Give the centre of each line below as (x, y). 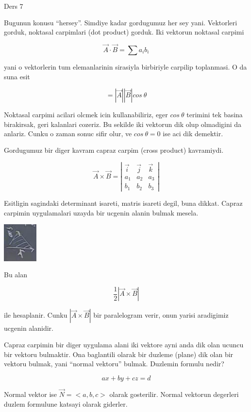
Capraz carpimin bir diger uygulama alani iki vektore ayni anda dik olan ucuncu (124, 344)
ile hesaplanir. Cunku (36, 315)
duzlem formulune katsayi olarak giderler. (66, 403)
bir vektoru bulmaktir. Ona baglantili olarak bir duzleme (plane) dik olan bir (119, 354)
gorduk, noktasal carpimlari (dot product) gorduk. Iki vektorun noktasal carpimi (124, 32)
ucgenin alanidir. (29, 328)
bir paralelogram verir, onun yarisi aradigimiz (161, 315)
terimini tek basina (215, 115)
